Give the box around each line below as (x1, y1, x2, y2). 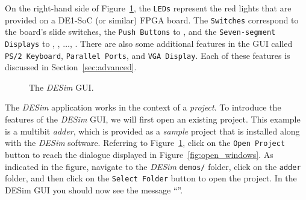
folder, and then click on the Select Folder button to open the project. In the (5, 172, 297, 184)
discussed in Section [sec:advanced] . (5, 61, 137, 73)
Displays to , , (5, 37, 60, 49)
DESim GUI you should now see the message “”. (5, 183, 183, 196)
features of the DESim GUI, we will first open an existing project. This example (5, 113, 301, 126)
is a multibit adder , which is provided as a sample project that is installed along (5, 124, 300, 137)
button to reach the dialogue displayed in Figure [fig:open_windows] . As (5, 148, 273, 160)
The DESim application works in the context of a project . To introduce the (5, 101, 281, 114)
